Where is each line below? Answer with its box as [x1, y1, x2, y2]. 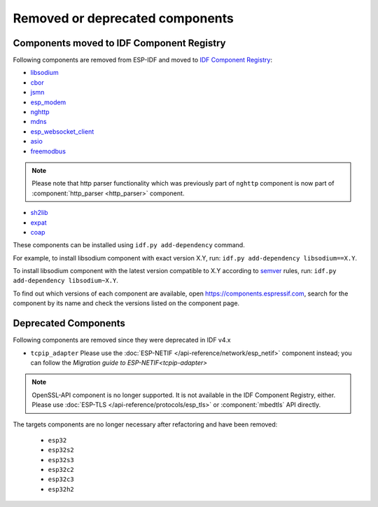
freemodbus [30, 147, 66, 155]
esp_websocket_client [30, 127, 94, 136]
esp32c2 [48, 466, 75, 474]
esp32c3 [48, 475, 75, 483]
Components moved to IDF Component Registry [13, 37, 226, 49]
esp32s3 [48, 456, 75, 464]
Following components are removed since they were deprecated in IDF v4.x [13, 336, 231, 345]
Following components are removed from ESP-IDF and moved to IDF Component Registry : [13, 56, 273, 64]
